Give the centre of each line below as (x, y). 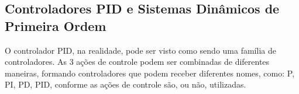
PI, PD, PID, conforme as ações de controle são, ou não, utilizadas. (126, 84)
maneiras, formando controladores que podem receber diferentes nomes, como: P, (150, 73)
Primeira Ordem (56, 25)
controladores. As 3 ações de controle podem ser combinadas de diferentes (137, 62)
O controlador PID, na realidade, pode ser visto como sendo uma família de (140, 50)
